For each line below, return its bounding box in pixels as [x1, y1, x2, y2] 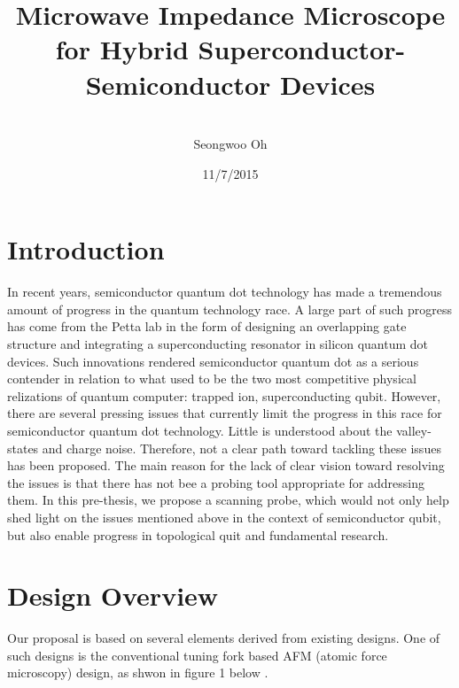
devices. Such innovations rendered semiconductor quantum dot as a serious [7, 352, 419, 370]
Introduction [7, 231, 165, 267]
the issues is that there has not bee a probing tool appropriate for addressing [7, 473, 424, 491]
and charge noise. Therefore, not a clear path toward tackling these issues [42, 438, 441, 457]
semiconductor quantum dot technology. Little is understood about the [7, 421, 393, 439]
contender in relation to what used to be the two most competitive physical [7, 369, 416, 388]
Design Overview [7, 577, 219, 614]
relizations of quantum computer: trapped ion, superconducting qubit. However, [7, 386, 441, 405]
